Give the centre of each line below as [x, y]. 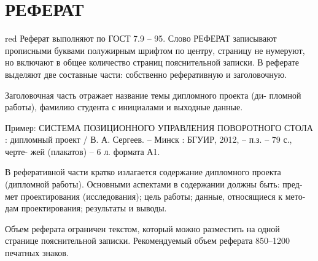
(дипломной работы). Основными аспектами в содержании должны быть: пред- [154, 184]
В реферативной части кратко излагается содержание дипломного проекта [143, 172]
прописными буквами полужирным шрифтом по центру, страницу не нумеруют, [155, 50]
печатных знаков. [37, 253]
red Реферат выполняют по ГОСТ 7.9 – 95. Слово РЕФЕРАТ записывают [141, 38]
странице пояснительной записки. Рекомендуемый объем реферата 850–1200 [148, 240]
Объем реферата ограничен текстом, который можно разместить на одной [142, 228]
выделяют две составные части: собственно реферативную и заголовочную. [146, 74]
